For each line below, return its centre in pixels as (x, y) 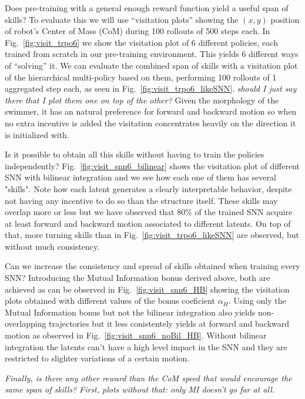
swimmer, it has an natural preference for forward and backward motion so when (151, 111)
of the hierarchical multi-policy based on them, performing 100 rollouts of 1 (141, 77)
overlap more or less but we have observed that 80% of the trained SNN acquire (149, 212)
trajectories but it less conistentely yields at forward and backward (169, 323)
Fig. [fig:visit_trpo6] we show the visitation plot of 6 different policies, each (141, 42)
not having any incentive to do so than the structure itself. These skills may (141, 200)
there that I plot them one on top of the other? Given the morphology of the (142, 100)
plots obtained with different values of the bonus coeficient (110, 301)
